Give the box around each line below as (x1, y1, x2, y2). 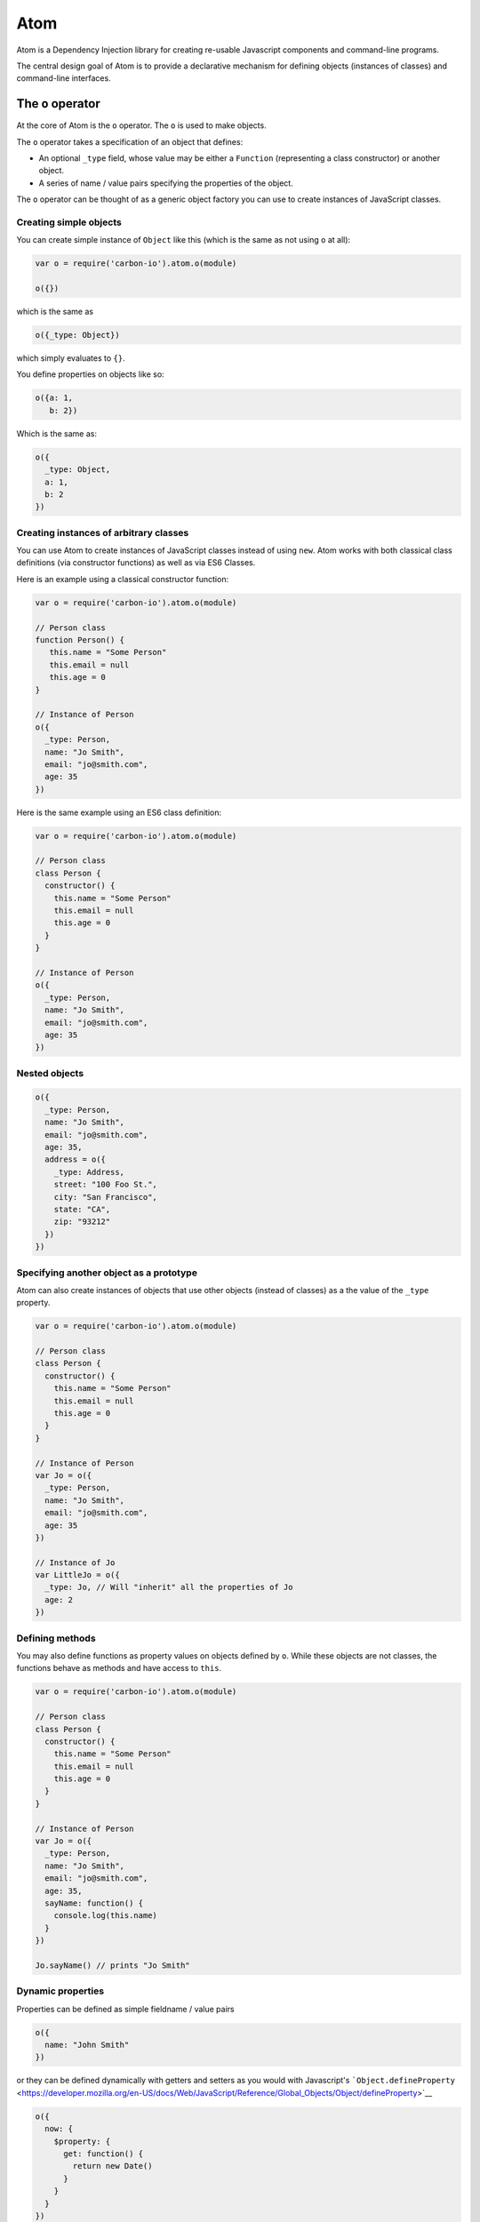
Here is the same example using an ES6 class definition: (16, 807, 222, 818)
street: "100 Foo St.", (53, 1179, 157, 1190)
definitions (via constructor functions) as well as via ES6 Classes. (16, 557, 256, 568)
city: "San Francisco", (53, 1192, 157, 1202)
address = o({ (44, 1155, 107, 1164)
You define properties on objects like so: (16, 369, 164, 380)
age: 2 (44, 1595, 74, 1604)
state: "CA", (53, 1204, 111, 1214)
